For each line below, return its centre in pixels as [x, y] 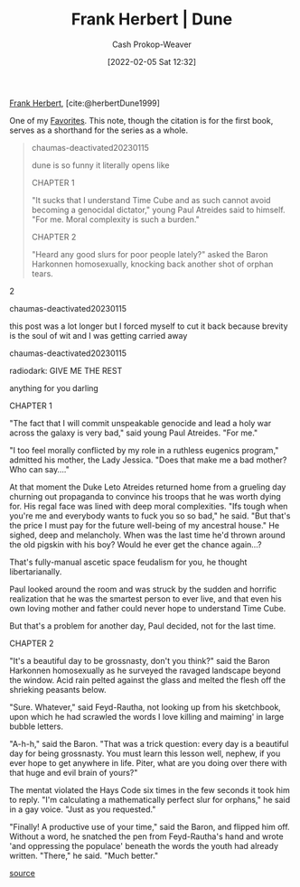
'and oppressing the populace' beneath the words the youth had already [144, 845]
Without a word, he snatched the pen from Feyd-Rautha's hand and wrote [146, 836]
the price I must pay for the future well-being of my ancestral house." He [145, 525]
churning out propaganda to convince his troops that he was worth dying [145, 496]
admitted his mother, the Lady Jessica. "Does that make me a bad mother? [148, 460]
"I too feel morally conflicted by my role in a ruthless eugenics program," [144, 450]
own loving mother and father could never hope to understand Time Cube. [148, 608]
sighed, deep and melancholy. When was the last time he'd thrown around [148, 535]
